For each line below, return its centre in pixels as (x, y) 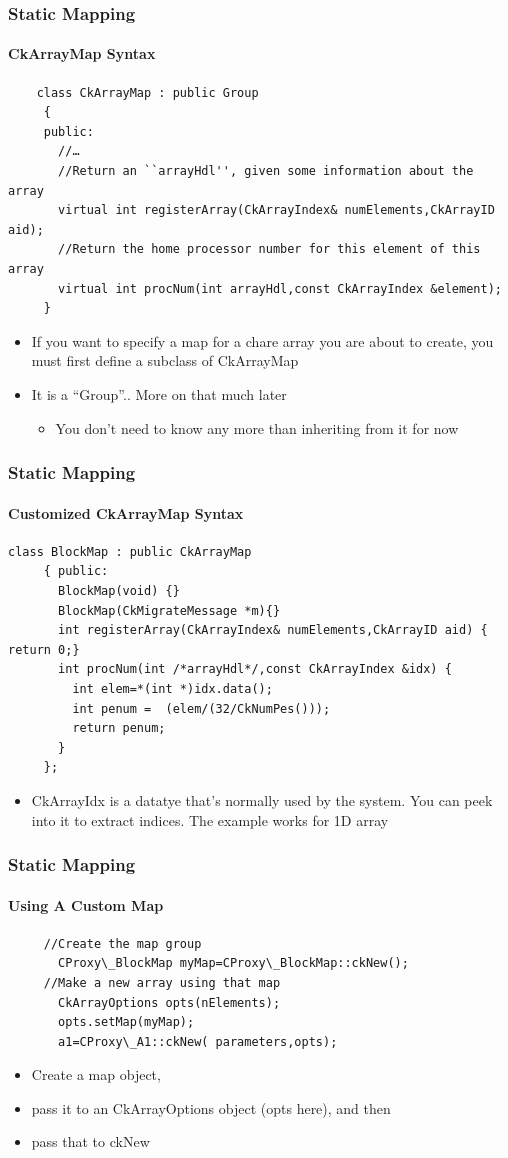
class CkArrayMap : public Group (147, 92)
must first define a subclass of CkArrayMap (165, 360)
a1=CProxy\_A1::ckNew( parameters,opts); (198, 1041)
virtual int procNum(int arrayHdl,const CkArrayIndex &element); (280, 288)
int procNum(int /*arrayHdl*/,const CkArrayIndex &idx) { (255, 669)
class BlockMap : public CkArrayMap (130, 551)
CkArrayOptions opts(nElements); (169, 1002)
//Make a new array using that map (162, 982)
